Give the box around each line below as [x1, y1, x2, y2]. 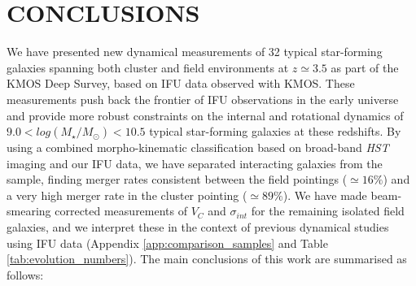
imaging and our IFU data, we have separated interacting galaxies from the [7, 154, 383, 171]
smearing [7, 202, 51, 219]
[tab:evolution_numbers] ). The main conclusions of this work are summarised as [7, 250, 407, 267]
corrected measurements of [55, 202, 188, 219]
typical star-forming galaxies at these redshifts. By [149, 123, 401, 140]
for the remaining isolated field [251, 202, 405, 219]
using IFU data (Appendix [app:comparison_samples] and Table [7, 234, 328, 251]
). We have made [282, 186, 367, 203]
